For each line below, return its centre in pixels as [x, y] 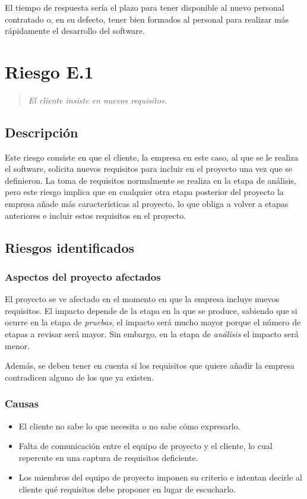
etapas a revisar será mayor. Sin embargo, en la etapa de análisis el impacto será [152, 334]
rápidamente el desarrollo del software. [75, 31]
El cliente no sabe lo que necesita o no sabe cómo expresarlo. [129, 426]
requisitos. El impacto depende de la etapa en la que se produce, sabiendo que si [151, 310]
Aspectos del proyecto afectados [83, 276]
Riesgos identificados [70, 247]
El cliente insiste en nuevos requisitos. [98, 100]
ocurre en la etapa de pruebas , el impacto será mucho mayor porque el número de [153, 322]
